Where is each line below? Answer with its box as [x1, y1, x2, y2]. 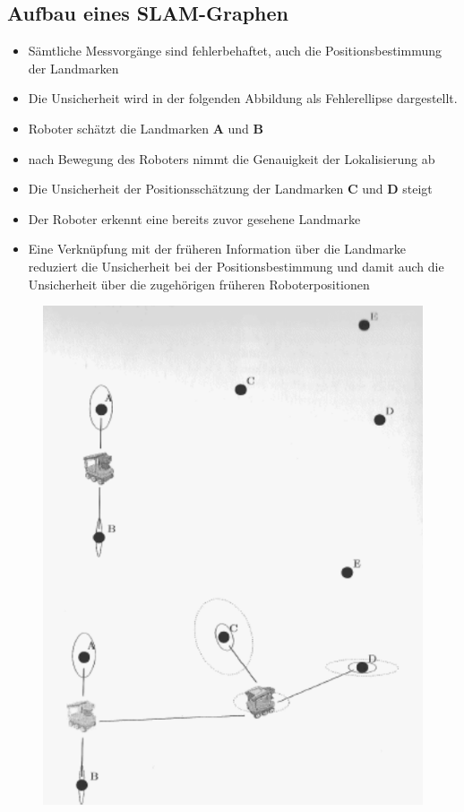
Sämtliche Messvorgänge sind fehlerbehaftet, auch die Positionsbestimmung [28, 41, 442, 60]
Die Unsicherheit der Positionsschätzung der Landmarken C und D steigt [28, 179, 433, 198]
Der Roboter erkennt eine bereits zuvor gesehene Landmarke [28, 209, 361, 228]
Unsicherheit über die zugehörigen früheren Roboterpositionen [28, 274, 370, 293]
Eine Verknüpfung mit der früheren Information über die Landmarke [28, 239, 406, 258]
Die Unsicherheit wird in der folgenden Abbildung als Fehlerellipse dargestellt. [28, 89, 458, 108]
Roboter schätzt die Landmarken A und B [28, 118, 263, 137]
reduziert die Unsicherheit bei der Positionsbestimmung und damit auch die [28, 256, 444, 275]
